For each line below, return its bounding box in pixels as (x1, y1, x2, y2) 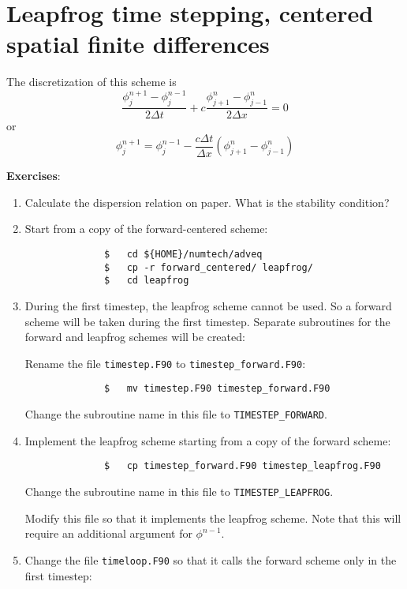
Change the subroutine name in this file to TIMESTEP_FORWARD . (24, 406, 327, 422)
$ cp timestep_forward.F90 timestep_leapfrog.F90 (104, 460, 381, 472)
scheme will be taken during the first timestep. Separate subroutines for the (24, 313, 390, 329)
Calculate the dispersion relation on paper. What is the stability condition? (24, 193, 390, 210)
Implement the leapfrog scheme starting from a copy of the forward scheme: (24, 432, 391, 448)
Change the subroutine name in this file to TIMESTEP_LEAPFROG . (24, 483, 334, 500)
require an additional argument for (24, 525, 192, 542)
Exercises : (6, 167, 61, 184)
